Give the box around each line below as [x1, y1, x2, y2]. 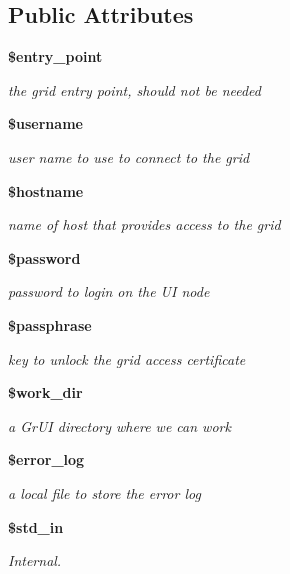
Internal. [8, 550, 62, 571]
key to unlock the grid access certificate [8, 348, 246, 369]
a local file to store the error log [8, 482, 201, 503]
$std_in [8, 516, 64, 537]
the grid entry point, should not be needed [8, 79, 261, 100]
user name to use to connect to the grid [8, 146, 250, 167]
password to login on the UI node [8, 281, 210, 302]
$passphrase [8, 314, 92, 335]
